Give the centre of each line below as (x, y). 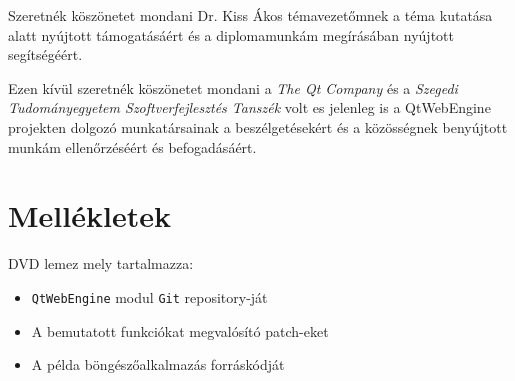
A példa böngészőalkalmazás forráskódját (158, 364)
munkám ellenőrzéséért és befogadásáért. (132, 146)
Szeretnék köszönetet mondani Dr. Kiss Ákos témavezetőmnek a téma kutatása (250, 15)
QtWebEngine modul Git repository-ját (149, 296)
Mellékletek (89, 215)
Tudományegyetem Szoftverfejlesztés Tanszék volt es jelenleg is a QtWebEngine (249, 107)
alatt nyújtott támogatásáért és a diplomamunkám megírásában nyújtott (231, 34)
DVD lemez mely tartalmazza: (101, 263)
